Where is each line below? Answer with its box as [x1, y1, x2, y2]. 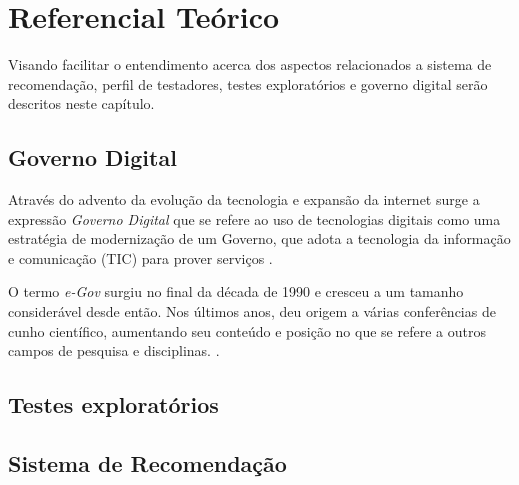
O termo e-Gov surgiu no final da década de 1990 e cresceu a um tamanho [8, 281, 464, 302]
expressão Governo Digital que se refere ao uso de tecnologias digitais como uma [8, 208, 501, 229]
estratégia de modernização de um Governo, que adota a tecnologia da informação [8, 228, 511, 249]
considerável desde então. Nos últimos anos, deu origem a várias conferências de [8, 301, 496, 322]
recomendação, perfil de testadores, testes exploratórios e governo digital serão [8, 73, 488, 94]
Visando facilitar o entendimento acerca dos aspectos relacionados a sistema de [8, 54, 492, 75]
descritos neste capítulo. [8, 93, 155, 114]
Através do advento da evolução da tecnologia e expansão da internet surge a [8, 189, 480, 210]
